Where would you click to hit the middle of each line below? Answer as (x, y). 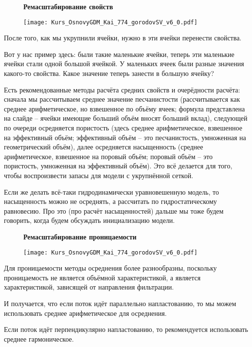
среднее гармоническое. (39, 338)
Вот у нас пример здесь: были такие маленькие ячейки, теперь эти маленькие (119, 54)
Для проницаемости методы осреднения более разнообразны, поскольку (110, 268)
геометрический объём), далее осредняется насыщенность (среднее (104, 147)
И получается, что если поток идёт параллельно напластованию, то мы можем (120, 303)
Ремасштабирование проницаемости (80, 236)
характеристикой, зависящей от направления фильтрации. (89, 287)
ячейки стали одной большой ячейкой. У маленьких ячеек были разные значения (124, 64)
